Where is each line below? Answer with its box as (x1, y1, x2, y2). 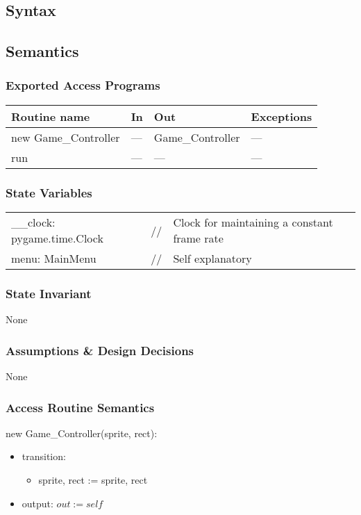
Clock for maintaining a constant (173, 214, 333, 230)
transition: (22, 449, 66, 464)
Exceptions (251, 108, 312, 124)
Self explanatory (173, 250, 252, 266)
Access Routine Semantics (6, 398, 155, 416)
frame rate (173, 230, 224, 246)
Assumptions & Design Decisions (6, 341, 194, 359)
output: (22, 496, 53, 510)
